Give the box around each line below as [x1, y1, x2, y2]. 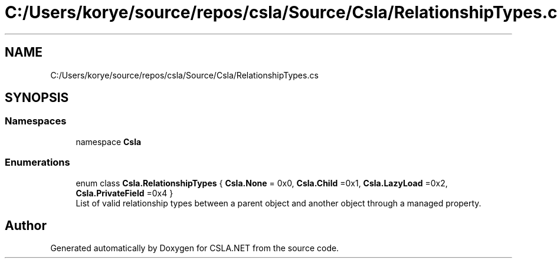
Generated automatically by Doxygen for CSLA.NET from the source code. [50, 243, 339, 254]
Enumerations [5, 156, 70, 169]
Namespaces [5, 115, 67, 127]
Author [5, 218, 47, 233]
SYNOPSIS [5, 90, 69, 106]
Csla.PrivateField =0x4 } [76, 188, 173, 198]
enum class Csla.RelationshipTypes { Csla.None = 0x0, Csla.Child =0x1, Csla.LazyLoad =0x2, [76, 177, 448, 188]
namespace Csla [76, 136, 142, 147]
